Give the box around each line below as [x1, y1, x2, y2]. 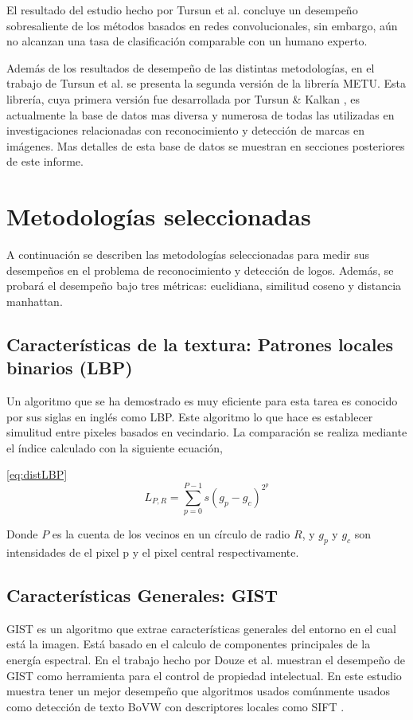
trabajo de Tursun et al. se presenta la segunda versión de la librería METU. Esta [6, 75, 406, 92]
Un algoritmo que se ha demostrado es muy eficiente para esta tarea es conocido [6, 393, 398, 409]
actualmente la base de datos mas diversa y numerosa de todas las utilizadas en [6, 106, 395, 123]
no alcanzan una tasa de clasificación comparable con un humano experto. [6, 33, 368, 49]
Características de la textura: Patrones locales [6, 331, 394, 356]
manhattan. [6, 292, 63, 309]
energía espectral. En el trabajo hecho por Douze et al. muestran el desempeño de [6, 651, 405, 667]
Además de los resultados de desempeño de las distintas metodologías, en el [6, 59, 375, 76]
